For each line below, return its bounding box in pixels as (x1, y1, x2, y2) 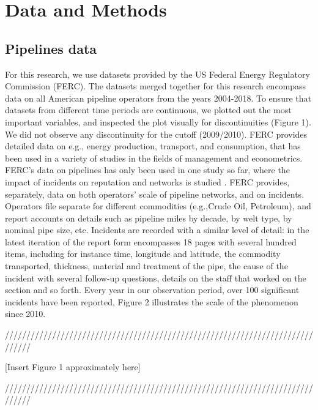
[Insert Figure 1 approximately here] (5, 360, 141, 373)
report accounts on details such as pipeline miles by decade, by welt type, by (5, 211, 292, 224)
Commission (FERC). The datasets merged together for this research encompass (5, 80, 306, 92)
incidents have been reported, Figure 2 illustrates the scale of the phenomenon (5, 295, 298, 308)
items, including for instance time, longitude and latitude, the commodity (5, 247, 281, 260)
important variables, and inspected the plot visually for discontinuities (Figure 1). (5, 115, 311, 128)
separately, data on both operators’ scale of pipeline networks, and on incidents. (5, 187, 305, 200)
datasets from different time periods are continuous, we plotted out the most (5, 103, 292, 116)
